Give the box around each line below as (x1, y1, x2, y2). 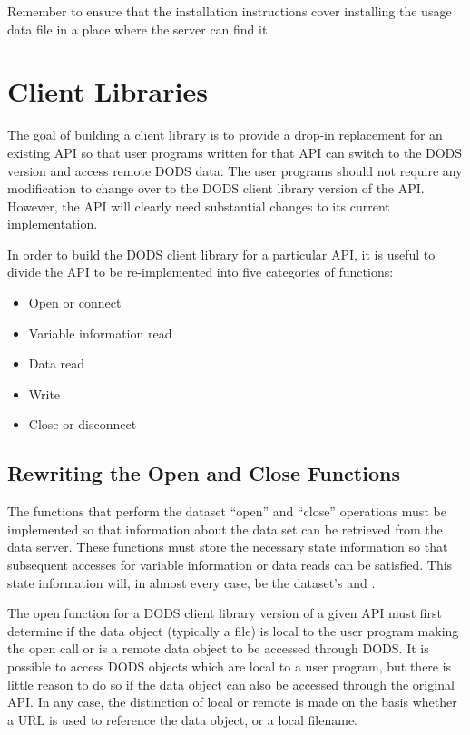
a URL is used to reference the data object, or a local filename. (7, 710, 358, 729)
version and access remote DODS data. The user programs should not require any (7, 161, 463, 180)
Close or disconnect (28, 415, 137, 434)
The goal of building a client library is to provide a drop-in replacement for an (7, 125, 443, 144)
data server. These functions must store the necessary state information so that (7, 537, 448, 556)
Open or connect (28, 293, 122, 312)
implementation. (7, 214, 98, 233)
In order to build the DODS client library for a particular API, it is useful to (7, 244, 436, 263)
